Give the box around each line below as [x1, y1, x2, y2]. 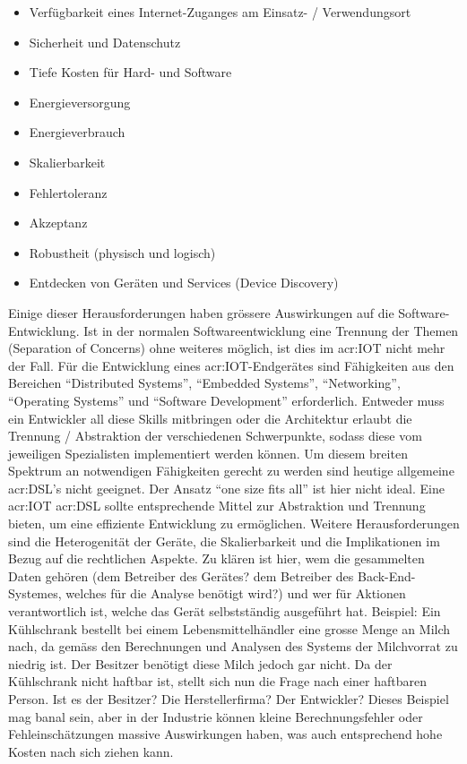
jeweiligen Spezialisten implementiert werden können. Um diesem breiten [8, 443, 408, 462]
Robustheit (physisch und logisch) [29, 243, 216, 262]
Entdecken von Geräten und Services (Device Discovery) [29, 273, 339, 292]
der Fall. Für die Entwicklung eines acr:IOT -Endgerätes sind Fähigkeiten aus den [8, 356, 454, 374]
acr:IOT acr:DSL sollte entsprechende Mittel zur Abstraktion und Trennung [8, 496, 426, 515]
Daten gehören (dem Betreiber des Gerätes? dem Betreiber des [8, 566, 354, 585]
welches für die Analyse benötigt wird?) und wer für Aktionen [65, 584, 406, 603]
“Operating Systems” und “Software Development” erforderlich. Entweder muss [8, 391, 445, 409]
